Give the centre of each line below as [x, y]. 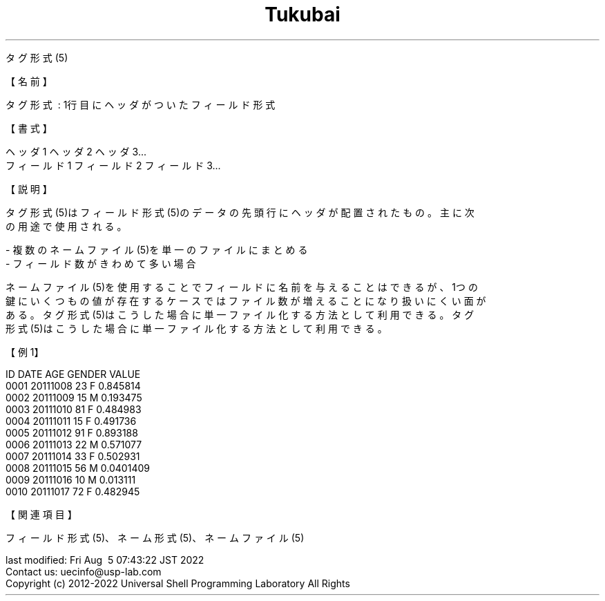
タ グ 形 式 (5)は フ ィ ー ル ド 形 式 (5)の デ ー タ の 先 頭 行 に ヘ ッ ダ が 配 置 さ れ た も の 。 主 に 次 [240, 212]
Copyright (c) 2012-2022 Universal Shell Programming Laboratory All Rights [178, 583]
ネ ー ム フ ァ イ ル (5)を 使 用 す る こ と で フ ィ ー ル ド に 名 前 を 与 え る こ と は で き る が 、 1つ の [242, 287]
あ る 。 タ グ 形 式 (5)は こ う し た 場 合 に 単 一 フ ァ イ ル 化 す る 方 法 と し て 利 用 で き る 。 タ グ [240, 314]
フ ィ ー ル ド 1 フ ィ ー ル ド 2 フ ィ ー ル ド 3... [113, 165]
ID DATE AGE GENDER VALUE [73, 374]
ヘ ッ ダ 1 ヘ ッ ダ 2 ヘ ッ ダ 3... [76, 151]
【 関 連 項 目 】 [41, 514]
